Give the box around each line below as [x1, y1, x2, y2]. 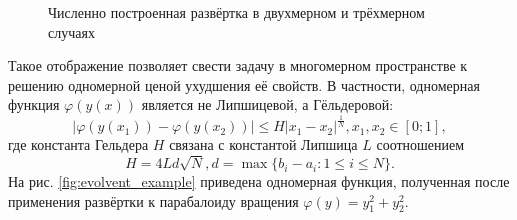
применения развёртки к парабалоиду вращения [8, 190, 299, 211]
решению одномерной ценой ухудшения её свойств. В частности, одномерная [8, 74, 480, 95]
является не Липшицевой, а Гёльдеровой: [141, 94, 394, 115]
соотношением [376, 134, 465, 155]
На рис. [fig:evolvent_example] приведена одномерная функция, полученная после [8, 171, 510, 192]
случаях [48, 21, 95, 42]
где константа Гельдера [8, 134, 149, 155]
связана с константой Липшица [169, 134, 358, 155]
